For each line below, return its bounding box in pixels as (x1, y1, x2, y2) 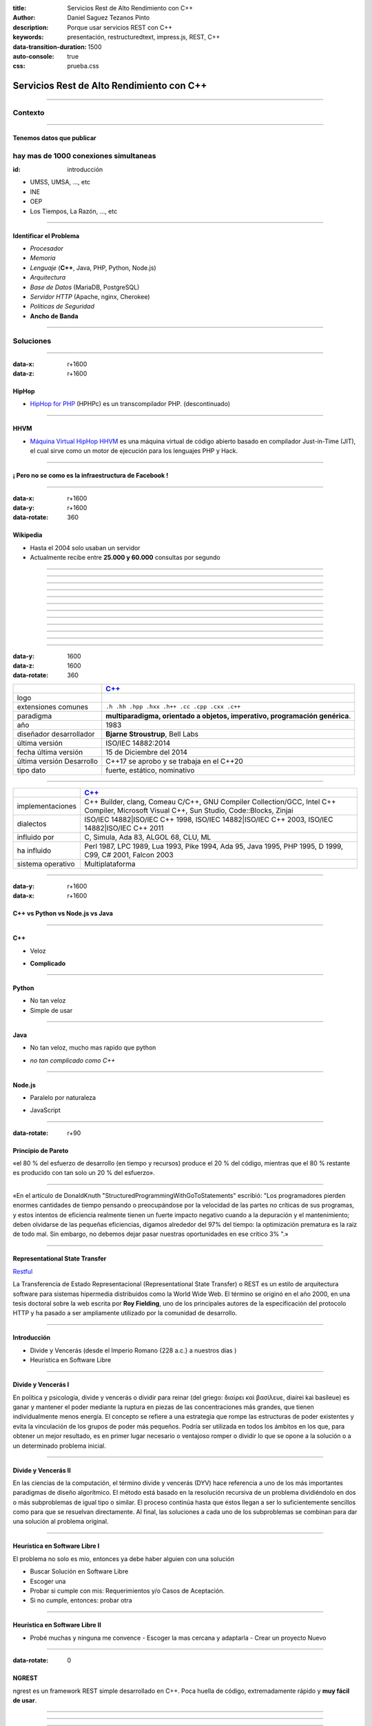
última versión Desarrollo (17, 756, 99, 766)
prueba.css (67, 62, 99, 70)
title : (12, 4, 27, 12)
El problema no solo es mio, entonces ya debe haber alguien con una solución (12, 1554, 235, 1563)
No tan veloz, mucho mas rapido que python (30, 1043, 156, 1052)
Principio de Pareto (12, 1146, 69, 1154)
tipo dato (17, 765, 46, 775)
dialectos (17, 819, 47, 828)
